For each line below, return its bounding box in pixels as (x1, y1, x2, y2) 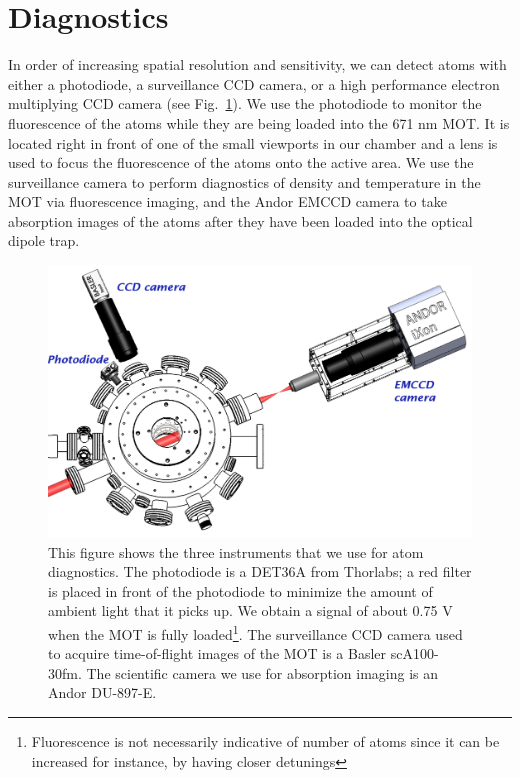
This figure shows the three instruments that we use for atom (48, 541, 424, 562)
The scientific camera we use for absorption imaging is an (86, 662, 439, 683)
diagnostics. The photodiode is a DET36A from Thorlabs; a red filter (48, 561, 472, 582)
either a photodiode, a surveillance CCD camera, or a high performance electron (8, 73, 500, 94)
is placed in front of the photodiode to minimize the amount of (48, 580, 433, 601)
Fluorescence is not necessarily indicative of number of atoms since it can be (31, 730, 500, 751)
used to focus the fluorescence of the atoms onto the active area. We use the (8, 152, 474, 173)
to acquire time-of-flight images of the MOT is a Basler (48, 643, 387, 664)
